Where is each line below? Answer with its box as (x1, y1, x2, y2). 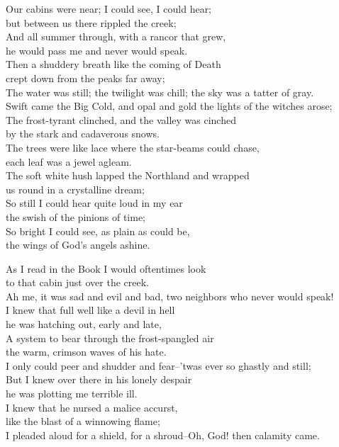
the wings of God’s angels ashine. (6, 237, 150, 252)
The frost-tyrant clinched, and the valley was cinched (6, 112, 236, 127)
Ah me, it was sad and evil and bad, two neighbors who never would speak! (6, 288, 334, 303)
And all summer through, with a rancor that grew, (6, 29, 226, 44)
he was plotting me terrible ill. (6, 386, 138, 401)
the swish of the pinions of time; (6, 209, 146, 224)
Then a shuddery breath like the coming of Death (6, 57, 221, 72)
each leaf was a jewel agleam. (6, 154, 132, 169)
